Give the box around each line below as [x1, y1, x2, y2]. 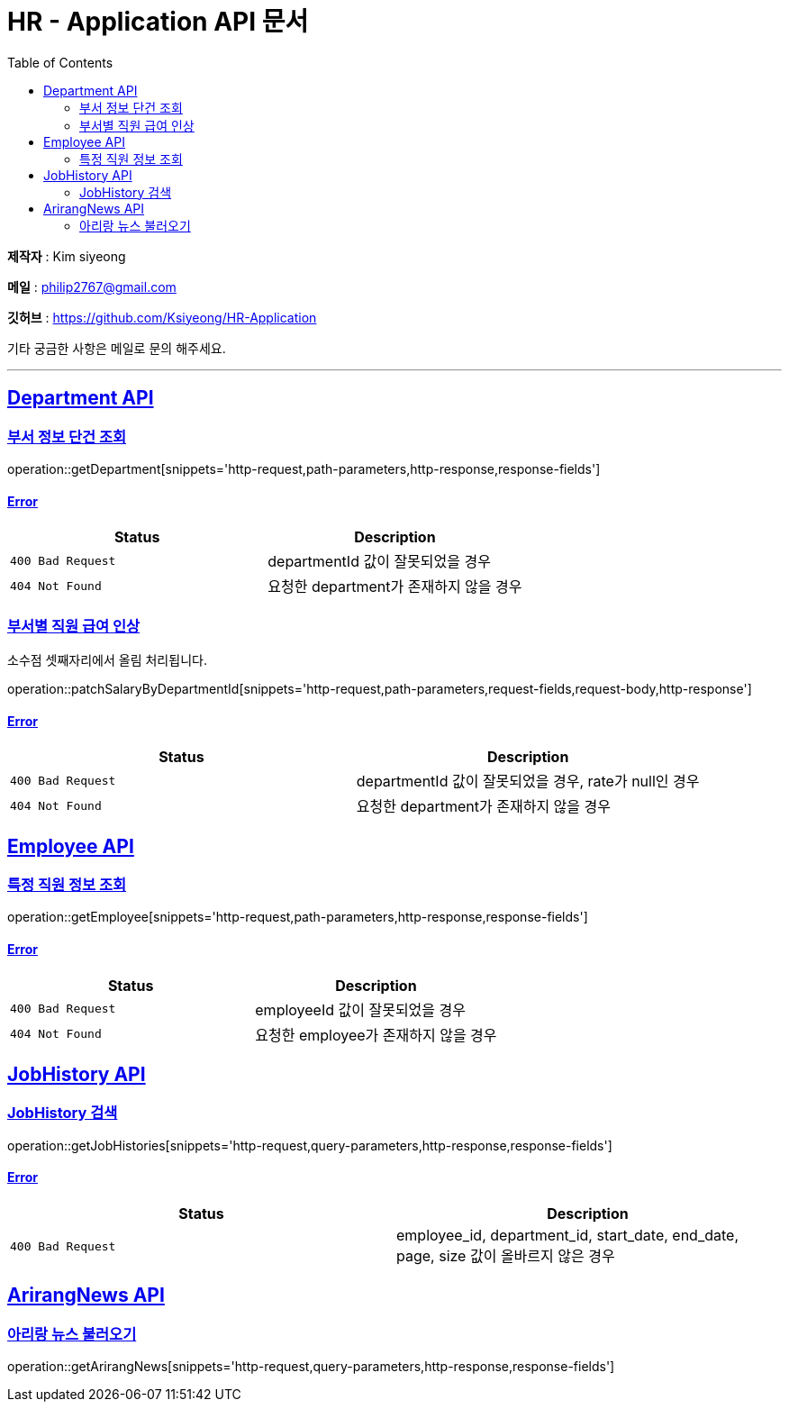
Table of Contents [7, 54, 113, 70]
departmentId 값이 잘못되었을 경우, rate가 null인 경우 [356, 772, 700, 791]
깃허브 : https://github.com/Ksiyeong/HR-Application [7, 309, 317, 325]
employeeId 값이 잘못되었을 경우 [255, 1000, 466, 1019]
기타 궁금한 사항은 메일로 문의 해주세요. [7, 340, 226, 356]
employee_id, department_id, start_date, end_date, [396, 1226, 739, 1245]
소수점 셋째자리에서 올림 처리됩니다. [7, 651, 207, 668]
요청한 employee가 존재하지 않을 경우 [255, 1025, 497, 1044]
